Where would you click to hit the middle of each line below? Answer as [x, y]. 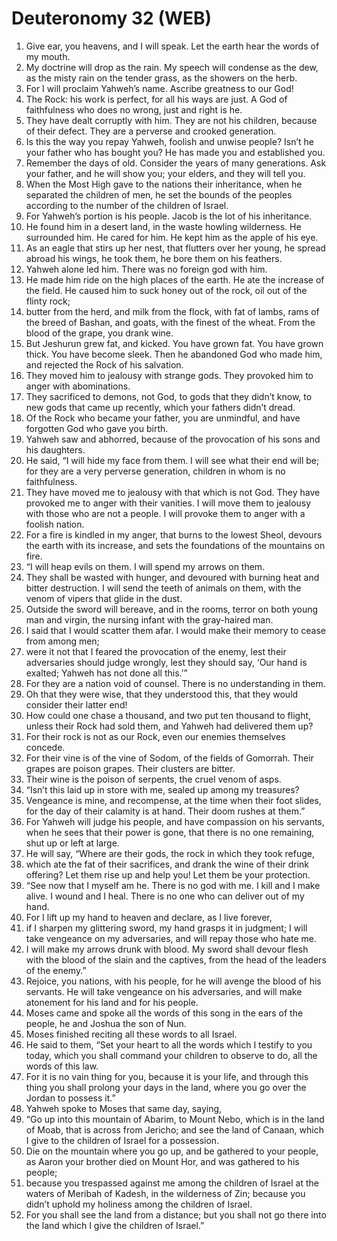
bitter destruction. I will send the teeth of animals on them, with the [163, 588]
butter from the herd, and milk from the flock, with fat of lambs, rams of [172, 311]
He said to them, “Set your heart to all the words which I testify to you [169, 1044]
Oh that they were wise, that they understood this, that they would [162, 694]
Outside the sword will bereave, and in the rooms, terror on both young [172, 609]
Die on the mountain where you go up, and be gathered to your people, [172, 1151]
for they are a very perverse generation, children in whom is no [155, 471]
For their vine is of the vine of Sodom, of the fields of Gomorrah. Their [169, 758]
